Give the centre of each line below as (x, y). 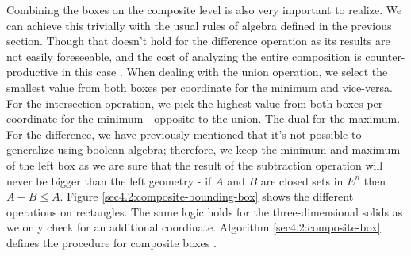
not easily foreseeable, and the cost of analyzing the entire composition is (184, 56)
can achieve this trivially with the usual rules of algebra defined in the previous (199, 25)
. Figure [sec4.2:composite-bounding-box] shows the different (207, 196)
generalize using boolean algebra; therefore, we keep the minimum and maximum (204, 149)
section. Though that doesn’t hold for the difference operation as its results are (198, 41)
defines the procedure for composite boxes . (111, 242)
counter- (385, 56)
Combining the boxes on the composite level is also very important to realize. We (204, 10)
